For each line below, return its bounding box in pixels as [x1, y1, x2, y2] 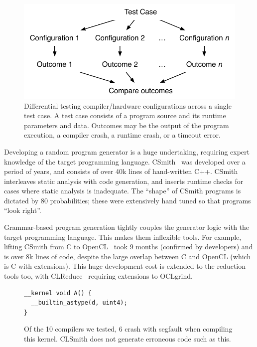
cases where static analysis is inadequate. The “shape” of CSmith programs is [4, 185, 241, 196]
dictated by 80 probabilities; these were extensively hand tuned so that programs [4, 195, 251, 205]
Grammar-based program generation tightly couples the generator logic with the [4, 222, 250, 232]
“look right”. [4, 205, 41, 215]
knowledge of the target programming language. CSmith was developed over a [4, 156, 246, 167]
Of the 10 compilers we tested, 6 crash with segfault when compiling [24, 324, 233, 334]
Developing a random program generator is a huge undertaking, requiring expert [4, 146, 250, 157]
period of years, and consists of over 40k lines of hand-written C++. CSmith [4, 166, 238, 176]
